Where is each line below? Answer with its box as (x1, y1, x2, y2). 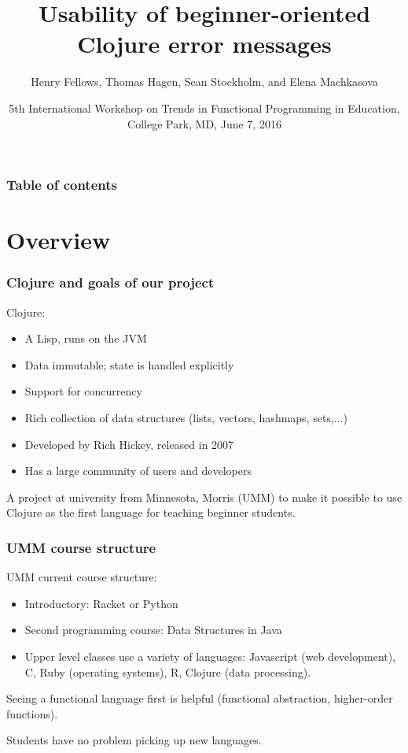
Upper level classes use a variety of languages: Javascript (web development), (24, 647, 396, 664)
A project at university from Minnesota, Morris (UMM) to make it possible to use (6, 488, 402, 505)
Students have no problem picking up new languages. (6, 732, 262, 748)
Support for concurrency (24, 383, 142, 399)
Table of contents (6, 175, 117, 195)
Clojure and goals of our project (6, 273, 215, 292)
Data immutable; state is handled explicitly (24, 356, 234, 373)
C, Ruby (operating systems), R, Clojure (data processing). (24, 663, 311, 680)
